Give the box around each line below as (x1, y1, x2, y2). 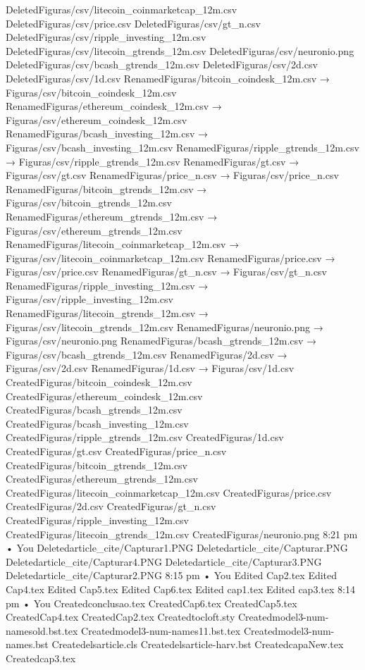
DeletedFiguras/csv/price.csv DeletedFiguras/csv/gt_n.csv (6, 15, 261, 30)
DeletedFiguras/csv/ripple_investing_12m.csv (6, 30, 206, 44)
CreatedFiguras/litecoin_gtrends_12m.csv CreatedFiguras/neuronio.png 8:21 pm (6, 526, 358, 541)
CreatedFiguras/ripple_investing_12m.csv (6, 512, 189, 527)
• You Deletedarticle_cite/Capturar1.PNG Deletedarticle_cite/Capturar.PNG (6, 540, 348, 555)
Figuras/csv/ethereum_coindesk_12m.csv (6, 112, 187, 127)
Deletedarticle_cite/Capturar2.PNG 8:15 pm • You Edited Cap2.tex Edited (6, 568, 338, 583)
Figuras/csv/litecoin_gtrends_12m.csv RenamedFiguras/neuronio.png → (6, 319, 323, 334)
